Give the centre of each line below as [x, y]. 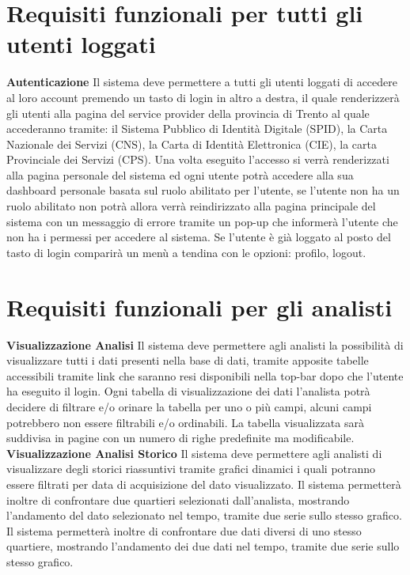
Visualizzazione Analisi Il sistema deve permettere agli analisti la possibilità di [205, 344]
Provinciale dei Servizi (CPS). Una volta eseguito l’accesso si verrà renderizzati [198, 159]
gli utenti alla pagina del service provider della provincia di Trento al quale [188, 113]
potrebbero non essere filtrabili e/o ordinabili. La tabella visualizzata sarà [185, 422]
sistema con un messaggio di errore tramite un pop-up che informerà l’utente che [202, 221]
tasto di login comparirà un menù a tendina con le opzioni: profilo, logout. [186, 252]
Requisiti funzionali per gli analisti [199, 306]
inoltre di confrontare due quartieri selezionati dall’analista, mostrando [178, 499]
